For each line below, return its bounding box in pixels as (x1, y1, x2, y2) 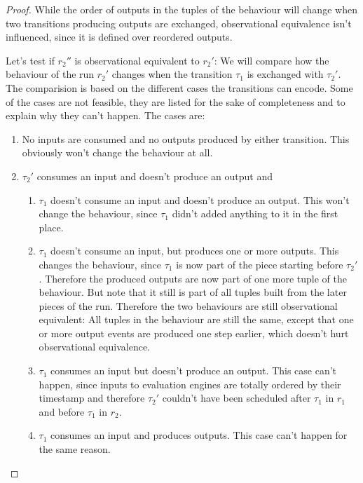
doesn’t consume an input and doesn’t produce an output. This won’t (50, 192, 350, 207)
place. (39, 219, 64, 234)
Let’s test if (6, 53, 55, 67)
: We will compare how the (214, 53, 329, 67)
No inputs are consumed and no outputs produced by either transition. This (22, 131, 350, 146)
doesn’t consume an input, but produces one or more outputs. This (50, 243, 339, 258)
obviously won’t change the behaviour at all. (22, 145, 213, 160)
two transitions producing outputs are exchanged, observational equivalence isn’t (6, 15, 352, 30)
